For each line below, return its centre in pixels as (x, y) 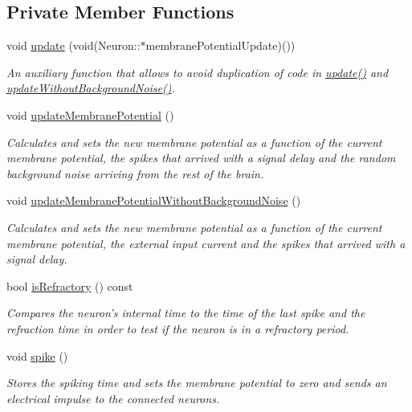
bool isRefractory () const (70, 286)
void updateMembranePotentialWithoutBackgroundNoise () (154, 200)
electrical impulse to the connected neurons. (113, 398)
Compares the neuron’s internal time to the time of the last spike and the (186, 313)
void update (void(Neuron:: (73, 45)
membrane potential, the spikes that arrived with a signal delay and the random (201, 158)
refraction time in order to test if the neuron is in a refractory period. (178, 328)
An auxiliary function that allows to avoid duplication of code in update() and (198, 72)
